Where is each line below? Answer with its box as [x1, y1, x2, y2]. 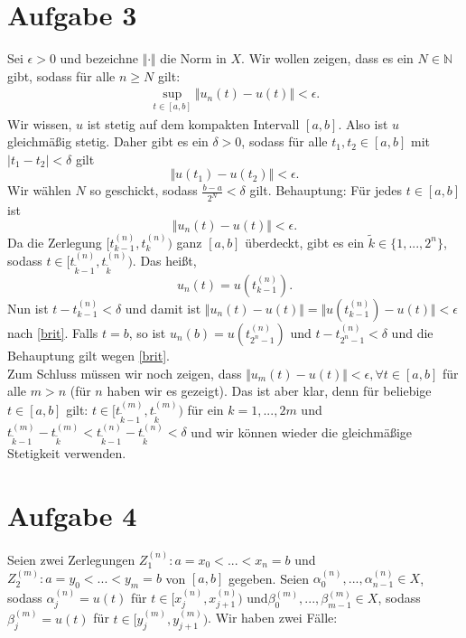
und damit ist [125, 299, 201, 318]
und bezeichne [60, 49, 138, 68]
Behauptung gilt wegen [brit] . [7, 346, 170, 365]
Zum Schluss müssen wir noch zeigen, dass [7, 363, 242, 382]
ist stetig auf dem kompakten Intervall [87, 114, 300, 133]
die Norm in [160, 49, 227, 68]
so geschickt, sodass [89, 181, 198, 200]
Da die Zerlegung [7, 232, 102, 251]
